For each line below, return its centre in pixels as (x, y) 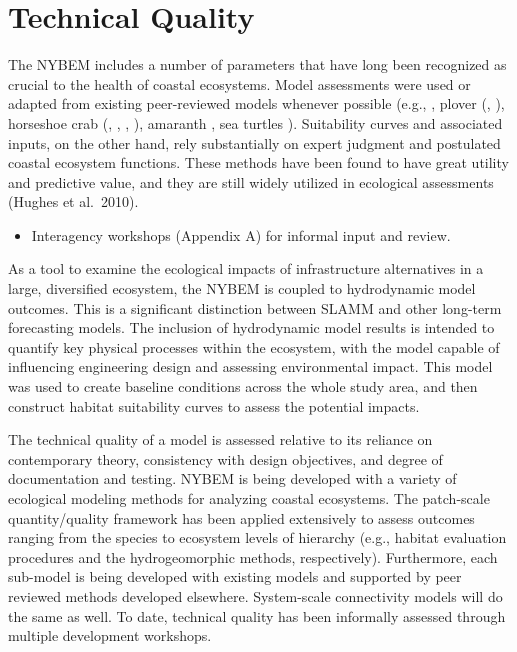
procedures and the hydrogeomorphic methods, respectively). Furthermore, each (253, 556)
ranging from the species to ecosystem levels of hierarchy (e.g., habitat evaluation (257, 537)
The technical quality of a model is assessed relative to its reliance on (220, 439)
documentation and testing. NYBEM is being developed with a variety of (232, 478)
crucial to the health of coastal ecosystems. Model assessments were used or (239, 83)
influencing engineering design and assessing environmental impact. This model (250, 366)
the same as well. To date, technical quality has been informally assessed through (257, 615)
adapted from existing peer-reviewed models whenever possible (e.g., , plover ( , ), (256, 103)
